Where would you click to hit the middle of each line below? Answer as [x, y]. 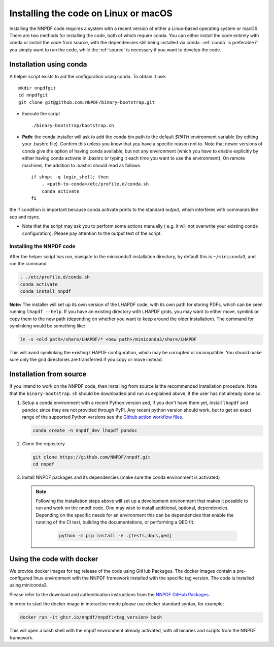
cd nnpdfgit [33, 95]
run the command [28, 264]
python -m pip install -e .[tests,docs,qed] [115, 536]
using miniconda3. [29, 585]
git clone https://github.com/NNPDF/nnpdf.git [92, 457]
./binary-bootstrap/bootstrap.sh [73, 125]
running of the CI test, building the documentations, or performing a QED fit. [115, 522]
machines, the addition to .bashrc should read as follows [81, 165]
